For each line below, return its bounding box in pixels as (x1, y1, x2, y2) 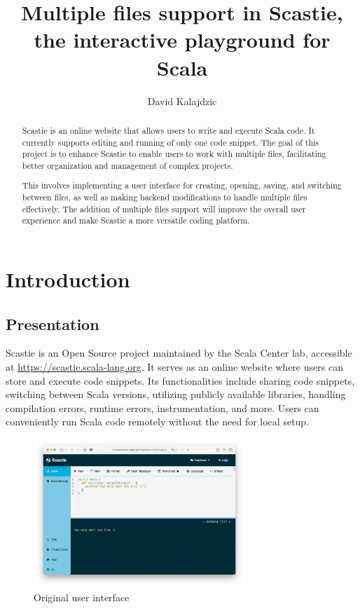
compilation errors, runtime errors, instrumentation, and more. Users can (6, 400, 319, 415)
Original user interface (34, 589, 130, 604)
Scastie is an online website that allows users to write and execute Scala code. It (22, 124, 315, 136)
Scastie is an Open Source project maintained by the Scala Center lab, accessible (6, 345, 352, 360)
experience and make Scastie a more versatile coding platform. (22, 214, 250, 226)
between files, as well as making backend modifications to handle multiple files (22, 191, 307, 203)
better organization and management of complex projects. (22, 159, 233, 171)
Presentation (6, 313, 99, 334)
